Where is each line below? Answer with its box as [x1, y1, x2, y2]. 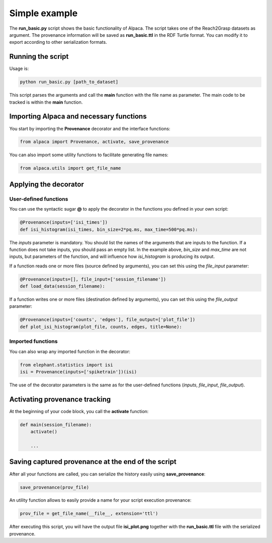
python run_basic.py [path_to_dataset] [20, 79, 118, 85]
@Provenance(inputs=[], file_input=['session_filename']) [20, 276, 166, 282]
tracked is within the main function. [9, 99, 83, 105]
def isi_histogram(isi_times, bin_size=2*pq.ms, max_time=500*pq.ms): [20, 227, 198, 232]
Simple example [9, 8, 78, 19]
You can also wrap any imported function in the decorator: [9, 348, 130, 355]
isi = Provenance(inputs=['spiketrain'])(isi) [20, 369, 137, 375]
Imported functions [9, 338, 58, 345]
